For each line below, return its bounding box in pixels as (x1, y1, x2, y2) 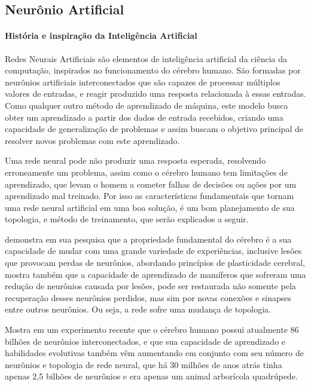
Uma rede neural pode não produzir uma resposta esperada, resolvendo (5, 154, 266, 167)
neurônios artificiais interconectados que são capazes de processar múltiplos (5, 75, 280, 88)
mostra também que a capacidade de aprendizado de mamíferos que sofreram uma (5, 268, 306, 280)
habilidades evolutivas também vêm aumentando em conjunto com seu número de (5, 347, 304, 359)
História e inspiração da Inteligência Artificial (5, 29, 197, 42)
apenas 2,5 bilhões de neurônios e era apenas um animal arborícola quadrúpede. (5, 370, 298, 382)
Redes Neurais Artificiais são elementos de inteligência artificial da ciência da (5, 52, 287, 65)
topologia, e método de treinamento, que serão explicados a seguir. (5, 213, 249, 225)
